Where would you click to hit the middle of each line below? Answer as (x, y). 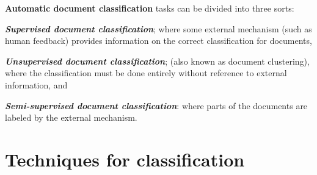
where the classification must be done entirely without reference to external (146, 73)
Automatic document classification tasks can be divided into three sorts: (150, 8)
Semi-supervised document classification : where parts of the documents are (156, 105)
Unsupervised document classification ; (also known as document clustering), (157, 61)
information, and (36, 84)
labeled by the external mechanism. (71, 117)
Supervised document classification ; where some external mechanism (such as (158, 28)
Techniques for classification (125, 159)
